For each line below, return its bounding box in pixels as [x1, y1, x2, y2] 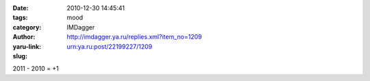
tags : [12, 14, 28, 22]
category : [12, 23, 42, 31]
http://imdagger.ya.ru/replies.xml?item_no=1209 [66, 33, 202, 41]
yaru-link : [12, 42, 41, 51]
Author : [12, 33, 36, 41]
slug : [12, 51, 27, 60]
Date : [12, 4, 29, 12]
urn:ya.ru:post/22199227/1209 [66, 42, 153, 51]
